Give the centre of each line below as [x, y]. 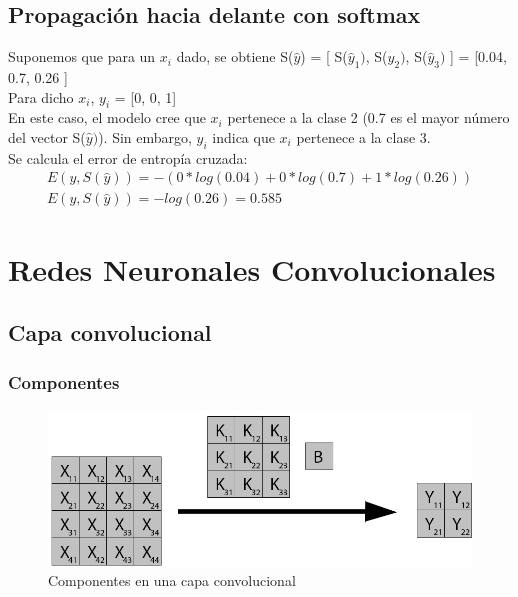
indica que [243, 136]
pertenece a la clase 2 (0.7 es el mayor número [368, 117]
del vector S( [47, 136]
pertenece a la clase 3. [363, 136]
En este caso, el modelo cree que [107, 117]
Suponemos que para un [82, 56]
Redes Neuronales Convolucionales [252, 268]
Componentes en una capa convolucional [172, 580]
